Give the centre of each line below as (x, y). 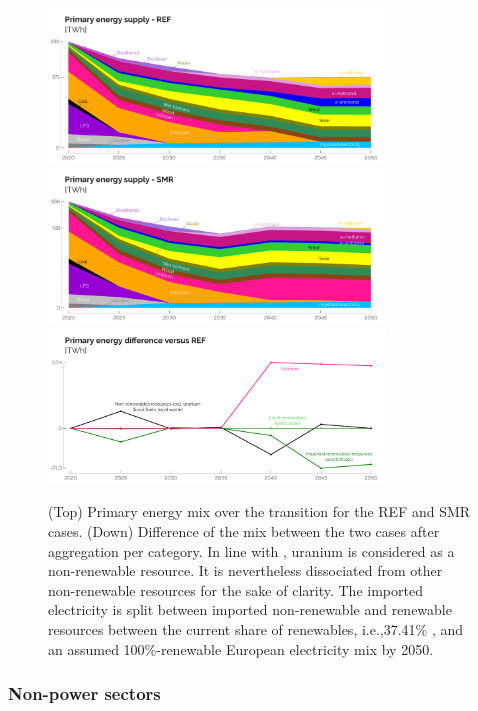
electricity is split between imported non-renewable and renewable (250, 609)
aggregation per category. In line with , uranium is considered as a (251, 550)
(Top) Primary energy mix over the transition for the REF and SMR (259, 511)
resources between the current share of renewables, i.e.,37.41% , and (256, 629)
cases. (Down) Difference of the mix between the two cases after (244, 531)
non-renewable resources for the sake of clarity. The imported (235, 589)
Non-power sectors (84, 693)
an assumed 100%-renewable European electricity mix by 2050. (241, 648)
